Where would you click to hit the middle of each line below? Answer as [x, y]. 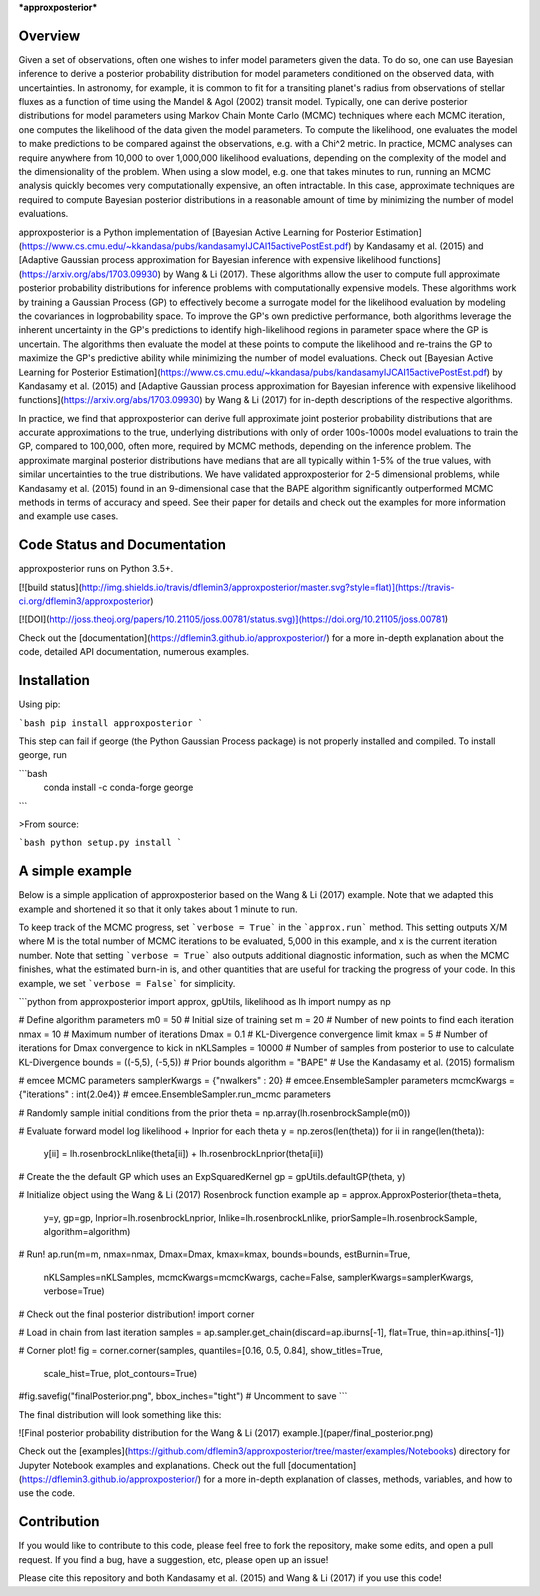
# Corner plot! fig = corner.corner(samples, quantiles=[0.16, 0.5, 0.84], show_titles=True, [201, 1351]
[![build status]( [50, 587]
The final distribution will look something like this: [120, 1414]
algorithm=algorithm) [87, 1232]
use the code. [46, 1493]
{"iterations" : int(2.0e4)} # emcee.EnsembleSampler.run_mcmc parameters [175, 1094]
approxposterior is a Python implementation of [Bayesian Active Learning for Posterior [196, 232]
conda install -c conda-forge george [118, 787]
